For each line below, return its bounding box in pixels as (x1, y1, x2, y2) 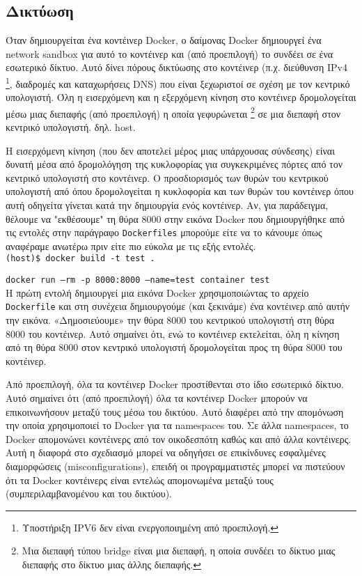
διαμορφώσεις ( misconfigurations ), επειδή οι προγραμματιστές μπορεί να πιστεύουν (6, 458, 345, 473)
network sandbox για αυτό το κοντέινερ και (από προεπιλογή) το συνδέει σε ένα (6, 46, 333, 61)
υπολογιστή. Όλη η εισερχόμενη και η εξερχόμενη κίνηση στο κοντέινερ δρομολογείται (6, 90, 356, 104)
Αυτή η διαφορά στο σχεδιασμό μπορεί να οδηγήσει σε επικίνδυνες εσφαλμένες (6, 445, 326, 460)
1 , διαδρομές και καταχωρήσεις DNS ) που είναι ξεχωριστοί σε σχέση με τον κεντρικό (6, 74, 350, 91)
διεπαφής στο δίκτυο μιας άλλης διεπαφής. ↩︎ (22, 556, 201, 571)
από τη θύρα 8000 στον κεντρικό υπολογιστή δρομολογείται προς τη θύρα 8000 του (6, 340, 343, 355)
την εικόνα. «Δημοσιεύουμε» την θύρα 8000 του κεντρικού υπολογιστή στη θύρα (6, 313, 335, 327)
